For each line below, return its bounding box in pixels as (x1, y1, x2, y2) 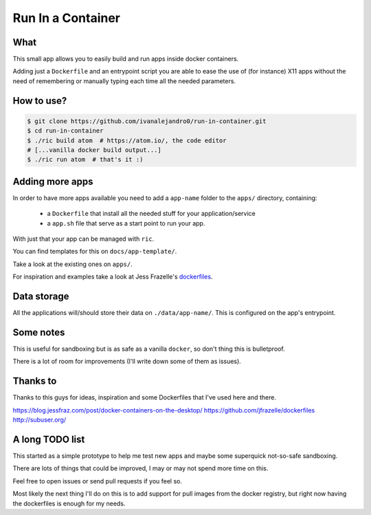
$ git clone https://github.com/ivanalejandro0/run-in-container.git (27, 117, 267, 125)
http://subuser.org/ (12, 416, 67, 424)
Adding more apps (12, 175, 93, 187)
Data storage (12, 291, 69, 303)
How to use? (12, 95, 67, 107)
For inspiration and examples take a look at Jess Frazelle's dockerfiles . (12, 272, 213, 281)
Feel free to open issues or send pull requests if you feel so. (12, 476, 182, 485)
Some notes (12, 327, 65, 338)
